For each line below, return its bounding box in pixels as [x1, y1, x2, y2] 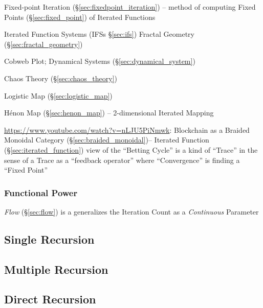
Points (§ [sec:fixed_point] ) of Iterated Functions [4, 11, 156, 22]
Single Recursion [4, 231, 95, 247]
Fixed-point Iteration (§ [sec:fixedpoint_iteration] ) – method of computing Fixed [4, 2, 256, 12]
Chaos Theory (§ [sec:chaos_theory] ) [4, 73, 117, 83]
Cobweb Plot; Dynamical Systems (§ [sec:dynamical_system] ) [4, 56, 195, 66]
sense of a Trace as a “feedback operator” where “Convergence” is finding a [4, 154, 240, 165]
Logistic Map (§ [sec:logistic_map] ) [4, 90, 113, 101]
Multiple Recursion [4, 261, 108, 277]
